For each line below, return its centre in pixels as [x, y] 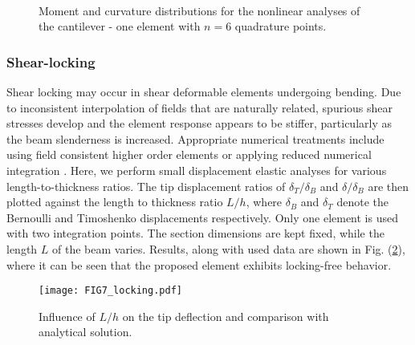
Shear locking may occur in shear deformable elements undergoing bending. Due [204, 91]
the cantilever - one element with [120, 26]
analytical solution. [85, 332]
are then [389, 186]
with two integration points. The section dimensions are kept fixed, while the [195, 233]
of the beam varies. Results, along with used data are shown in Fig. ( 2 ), [229, 248]
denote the [363, 202]
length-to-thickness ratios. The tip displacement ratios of [146, 186]
